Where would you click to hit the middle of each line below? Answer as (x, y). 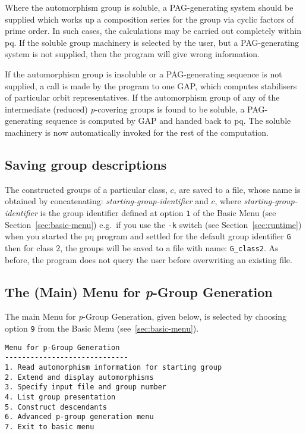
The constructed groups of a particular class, (86, 189)
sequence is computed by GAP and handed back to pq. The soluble (168, 121)
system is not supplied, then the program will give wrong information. (133, 54)
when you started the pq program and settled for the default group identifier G (148, 236)
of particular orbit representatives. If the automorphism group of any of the (142, 97)
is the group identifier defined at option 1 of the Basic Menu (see (158, 212)
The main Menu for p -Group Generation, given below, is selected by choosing (146, 316)
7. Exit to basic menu (50, 427)
